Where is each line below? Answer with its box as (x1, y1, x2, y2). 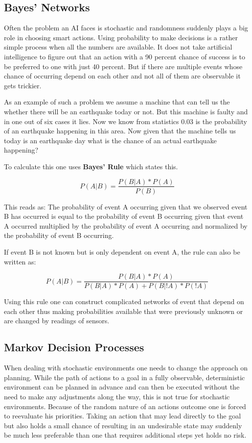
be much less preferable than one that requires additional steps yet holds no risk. (4, 430, 247, 440)
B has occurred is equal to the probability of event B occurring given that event (4, 211, 244, 221)
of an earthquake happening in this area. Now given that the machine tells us (4, 126, 236, 136)
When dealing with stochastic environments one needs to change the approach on (4, 363, 248, 373)
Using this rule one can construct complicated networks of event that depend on (4, 296, 244, 307)
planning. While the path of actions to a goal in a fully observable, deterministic (4, 372, 245, 382)
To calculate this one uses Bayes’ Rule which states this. (4, 161, 178, 171)
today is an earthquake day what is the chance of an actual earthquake (4, 135, 217, 145)
